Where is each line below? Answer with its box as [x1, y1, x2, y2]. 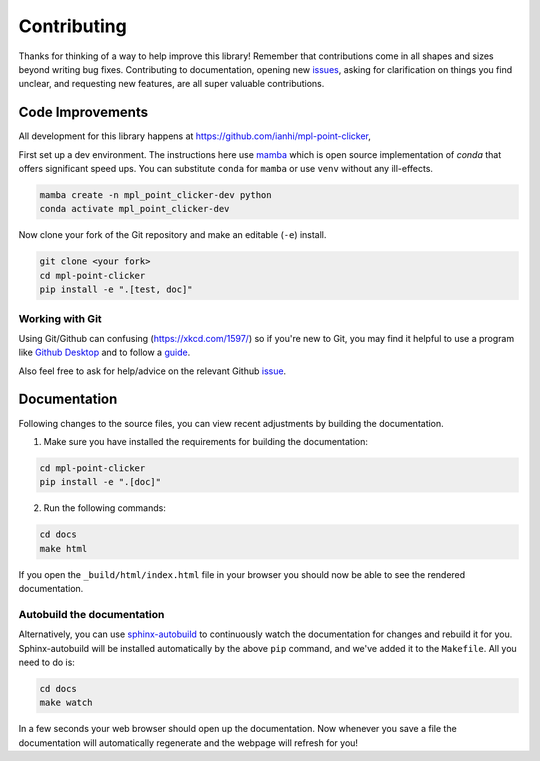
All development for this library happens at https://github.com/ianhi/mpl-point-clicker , [18, 130, 372, 142]
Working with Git [18, 311, 102, 325]
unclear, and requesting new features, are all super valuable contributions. [18, 78, 325, 90]
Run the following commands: [43, 502, 167, 514]
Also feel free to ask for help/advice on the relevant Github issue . [18, 365, 287, 377]
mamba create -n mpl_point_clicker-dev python [39, 190, 272, 200]
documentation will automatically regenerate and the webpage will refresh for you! [18, 736, 359, 749]
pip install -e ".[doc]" [39, 476, 162, 488]
